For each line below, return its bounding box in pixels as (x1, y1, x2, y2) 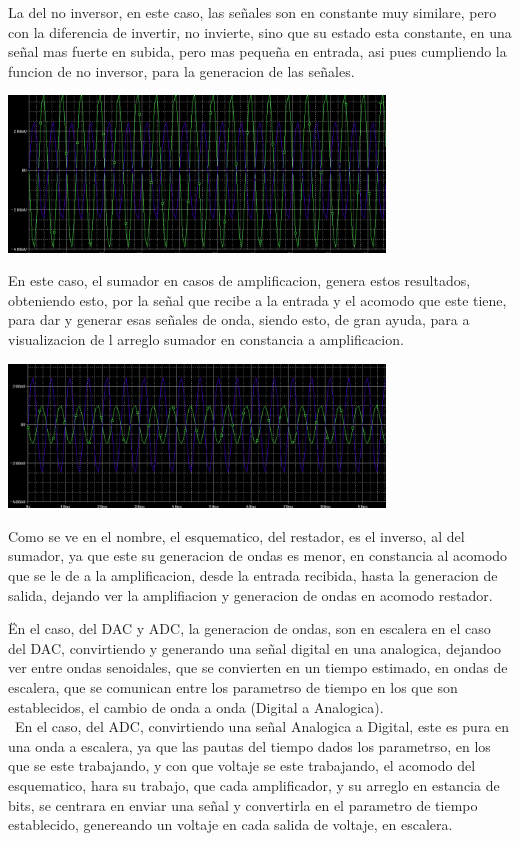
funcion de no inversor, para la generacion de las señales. (8, 60, 355, 81)
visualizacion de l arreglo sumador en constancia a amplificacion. (8, 328, 404, 349)
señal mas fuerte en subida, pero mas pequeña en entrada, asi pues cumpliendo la (8, 41, 507, 62)
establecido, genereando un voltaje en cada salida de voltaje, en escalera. (8, 814, 453, 835)
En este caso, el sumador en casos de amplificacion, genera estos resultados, (8, 270, 471, 291)
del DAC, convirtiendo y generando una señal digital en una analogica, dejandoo (8, 637, 502, 658)
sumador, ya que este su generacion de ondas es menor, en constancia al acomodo (8, 545, 508, 566)
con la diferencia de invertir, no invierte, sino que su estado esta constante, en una (8, 21, 512, 42)
